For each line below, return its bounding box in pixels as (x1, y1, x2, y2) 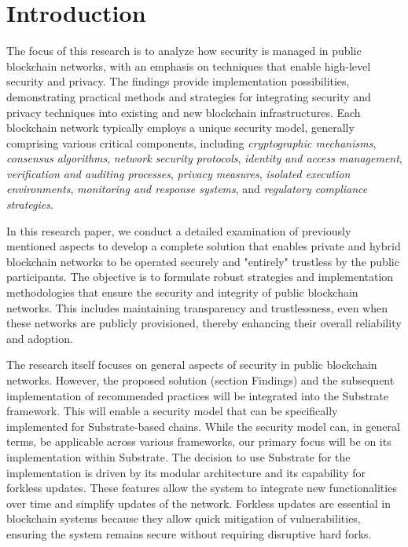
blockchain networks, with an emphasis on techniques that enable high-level (6, 57, 371, 74)
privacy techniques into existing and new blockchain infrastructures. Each (6, 104, 361, 120)
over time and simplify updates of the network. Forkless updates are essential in (6, 494, 391, 511)
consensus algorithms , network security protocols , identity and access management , (6, 150, 402, 166)
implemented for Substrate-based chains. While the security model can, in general (6, 418, 400, 434)
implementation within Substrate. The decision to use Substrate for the (6, 448, 351, 465)
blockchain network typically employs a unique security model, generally (6, 119, 355, 136)
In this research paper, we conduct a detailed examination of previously (6, 222, 351, 239)
